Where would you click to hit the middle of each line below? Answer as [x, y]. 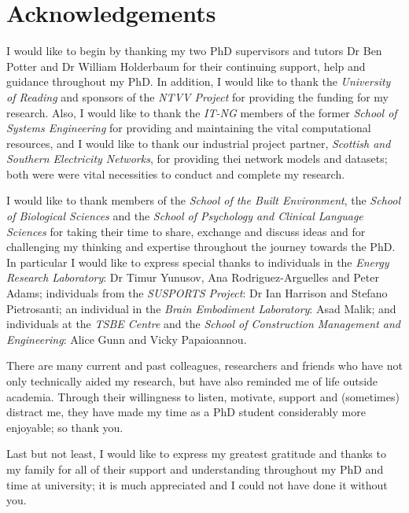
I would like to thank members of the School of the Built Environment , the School [203, 200]
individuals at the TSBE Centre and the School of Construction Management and [203, 324]
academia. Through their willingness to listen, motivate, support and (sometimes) [203, 396]
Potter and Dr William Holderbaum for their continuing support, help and [186, 66]
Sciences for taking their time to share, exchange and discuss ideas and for [186, 231]
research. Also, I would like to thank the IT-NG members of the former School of [202, 112]
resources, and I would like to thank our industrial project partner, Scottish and [199, 143]
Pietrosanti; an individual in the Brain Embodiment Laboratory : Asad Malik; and [201, 308]
